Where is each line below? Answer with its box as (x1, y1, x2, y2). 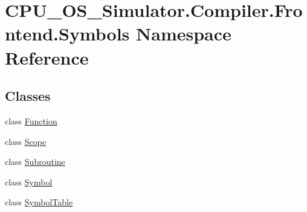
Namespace (136, 21, 231, 46)
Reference (5, 45, 89, 69)
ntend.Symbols (5, 21, 130, 46)
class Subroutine (5, 155, 65, 168)
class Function (5, 114, 57, 127)
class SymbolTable (5, 196, 73, 208)
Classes (5, 86, 51, 105)
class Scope (5, 135, 47, 147)
